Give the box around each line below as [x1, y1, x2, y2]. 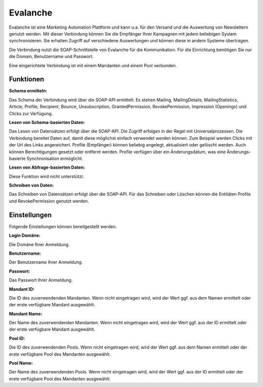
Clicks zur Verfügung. [9, 110, 53, 116]
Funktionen [9, 75, 44, 84]
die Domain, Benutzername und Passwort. [9, 53, 94, 59]
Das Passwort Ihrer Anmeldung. [9, 277, 73, 283]
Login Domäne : [9, 232, 41, 238]
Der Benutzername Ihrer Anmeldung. [9, 259, 83, 265]
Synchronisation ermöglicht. [26, 156, 83, 161]
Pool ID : [9, 335, 25, 341]
